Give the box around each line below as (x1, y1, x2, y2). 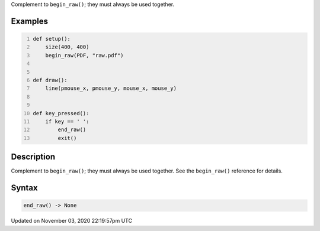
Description (11, 152, 56, 162)
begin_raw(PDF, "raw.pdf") (45, 52, 124, 58)
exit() (57, 135, 77, 141)
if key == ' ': (45, 118, 89, 125)
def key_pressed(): (33, 110, 89, 116)
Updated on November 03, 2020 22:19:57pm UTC (11, 217, 133, 225)
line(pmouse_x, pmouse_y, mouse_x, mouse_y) (45, 85, 177, 92)
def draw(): (33, 77, 68, 83)
